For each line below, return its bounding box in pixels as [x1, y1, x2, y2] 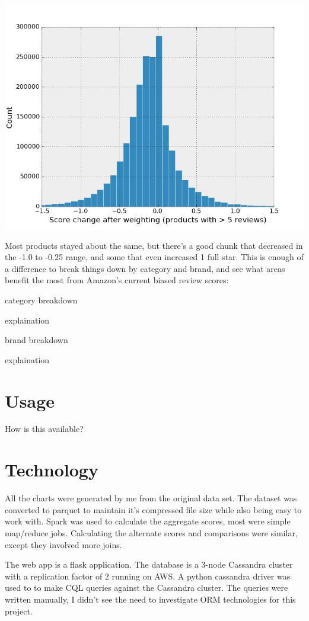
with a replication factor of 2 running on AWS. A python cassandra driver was [5, 569, 291, 582]
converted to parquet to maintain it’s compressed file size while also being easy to [5, 503, 302, 516]
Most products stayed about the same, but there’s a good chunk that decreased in [5, 239, 303, 251]
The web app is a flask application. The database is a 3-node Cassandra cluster [5, 558, 293, 571]
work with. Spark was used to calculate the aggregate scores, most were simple [5, 515, 291, 527]
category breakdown [5, 293, 78, 306]
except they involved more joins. [5, 538, 122, 550]
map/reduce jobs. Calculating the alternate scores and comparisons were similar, [5, 526, 298, 539]
